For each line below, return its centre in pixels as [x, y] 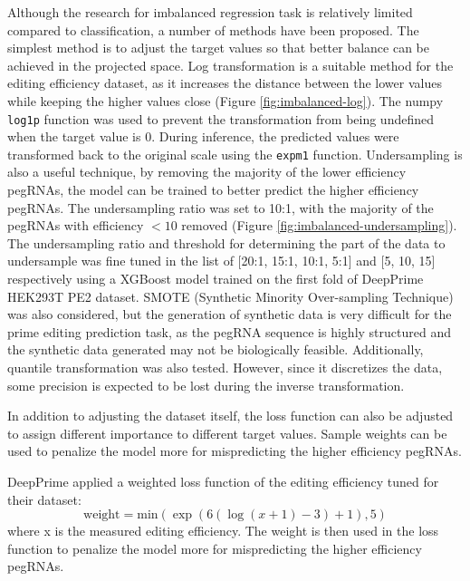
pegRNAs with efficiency [76, 225]
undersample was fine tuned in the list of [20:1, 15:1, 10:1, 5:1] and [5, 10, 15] [221, 261]
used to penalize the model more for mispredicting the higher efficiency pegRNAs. [235, 451]
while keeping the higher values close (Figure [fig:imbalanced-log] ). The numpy [225, 100]
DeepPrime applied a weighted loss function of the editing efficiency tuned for [223, 481]
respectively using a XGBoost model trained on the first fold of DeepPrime [216, 279]
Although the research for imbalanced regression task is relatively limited [210, 12]
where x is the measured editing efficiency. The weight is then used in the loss [223, 531]
